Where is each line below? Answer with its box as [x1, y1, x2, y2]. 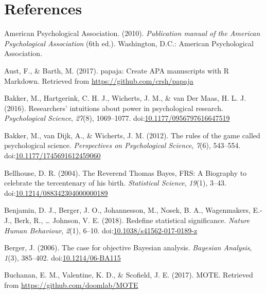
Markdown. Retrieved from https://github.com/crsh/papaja [4, 75, 193, 86]
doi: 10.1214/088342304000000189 [4, 187, 108, 198]
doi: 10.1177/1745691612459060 [4, 150, 101, 161]
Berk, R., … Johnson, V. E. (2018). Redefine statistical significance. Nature [14, 215, 250, 226]
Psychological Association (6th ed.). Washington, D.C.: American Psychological [4, 38, 254, 48]
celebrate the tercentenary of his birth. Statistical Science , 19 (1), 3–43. [4, 177, 227, 188]
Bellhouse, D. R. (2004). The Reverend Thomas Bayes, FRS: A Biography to [4, 167, 247, 178]
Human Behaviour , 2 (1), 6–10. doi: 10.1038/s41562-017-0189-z [4, 225, 198, 235]
